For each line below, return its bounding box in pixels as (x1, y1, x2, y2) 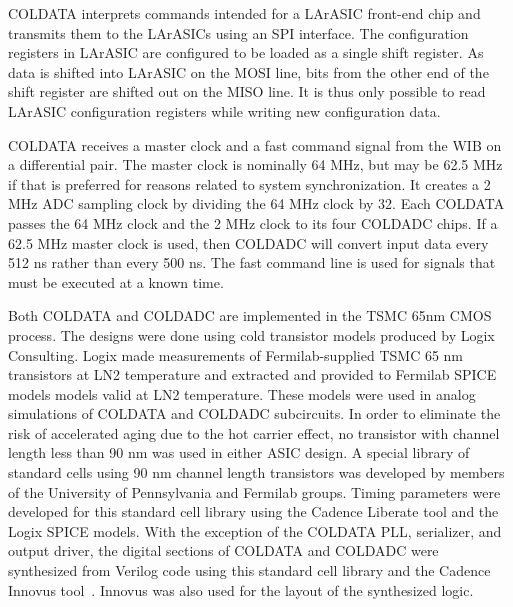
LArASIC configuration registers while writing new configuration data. (8, 100, 441, 121)
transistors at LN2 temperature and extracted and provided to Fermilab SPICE (8, 364, 497, 385)
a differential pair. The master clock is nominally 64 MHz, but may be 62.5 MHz (8, 154, 503, 175)
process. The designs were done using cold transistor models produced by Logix (8, 324, 495, 345)
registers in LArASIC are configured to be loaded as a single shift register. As (8, 42, 484, 63)
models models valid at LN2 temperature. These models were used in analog (8, 383, 476, 404)
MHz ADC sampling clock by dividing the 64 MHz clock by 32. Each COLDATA (8, 193, 505, 214)
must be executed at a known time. (8, 271, 224, 292)
